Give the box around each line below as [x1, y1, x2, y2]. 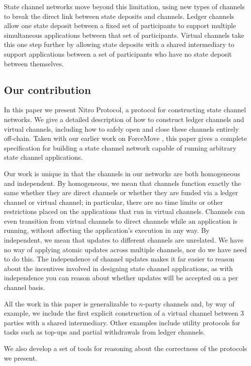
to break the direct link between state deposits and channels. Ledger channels [4, 11, 235, 21]
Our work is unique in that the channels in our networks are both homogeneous [4, 168, 240, 178]
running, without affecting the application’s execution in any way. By [4, 225, 210, 235]
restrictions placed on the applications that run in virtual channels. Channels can [4, 206, 245, 216]
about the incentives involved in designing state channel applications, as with [4, 263, 233, 273]
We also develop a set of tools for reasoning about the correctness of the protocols [4, 343, 247, 353]
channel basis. [4, 282, 45, 292]
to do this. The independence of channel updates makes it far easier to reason [4, 254, 235, 264]
